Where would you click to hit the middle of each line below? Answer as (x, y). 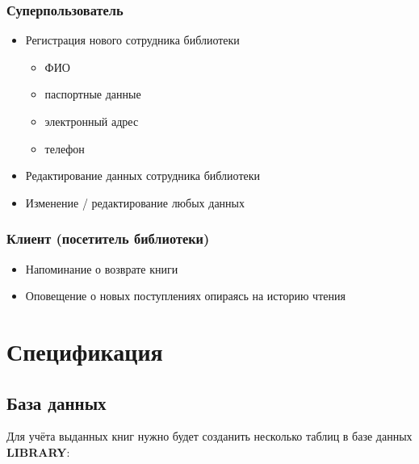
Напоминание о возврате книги (102, 268)
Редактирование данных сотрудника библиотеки (143, 176)
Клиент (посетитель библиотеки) (108, 238)
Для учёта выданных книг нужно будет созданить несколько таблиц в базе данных (209, 436)
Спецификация (85, 351)
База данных (57, 402)
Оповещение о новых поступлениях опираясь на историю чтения (185, 296)
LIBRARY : (38, 451)
